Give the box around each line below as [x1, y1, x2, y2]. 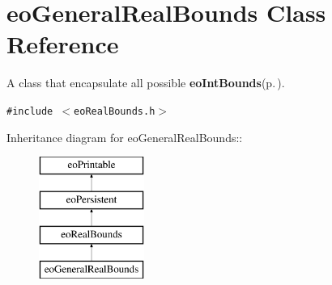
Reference [6, 27, 119, 61]
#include [6, 105, 53, 117]
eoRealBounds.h [74, 105, 155, 117]
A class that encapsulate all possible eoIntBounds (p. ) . [6, 74, 285, 91]
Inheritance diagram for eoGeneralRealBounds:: [6, 128, 243, 145]
